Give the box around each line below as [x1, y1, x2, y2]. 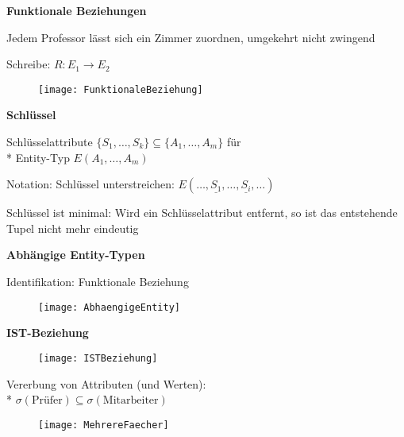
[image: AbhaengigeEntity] [38, 301, 180, 313]
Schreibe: [6, 56, 51, 72]
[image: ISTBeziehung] [38, 352, 158, 364]
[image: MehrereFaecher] [38, 419, 169, 431]
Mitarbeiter [102, 395, 159, 407]
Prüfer [31, 395, 63, 407]
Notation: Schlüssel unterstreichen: [6, 176, 175, 192]
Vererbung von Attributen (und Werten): [6, 375, 206, 392]
